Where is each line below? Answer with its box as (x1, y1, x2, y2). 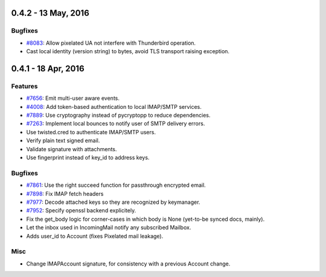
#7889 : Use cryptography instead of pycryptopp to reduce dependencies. (26, 112, 211, 119)
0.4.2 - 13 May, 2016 (11, 8, 90, 18)
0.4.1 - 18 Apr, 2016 (11, 64, 85, 74)
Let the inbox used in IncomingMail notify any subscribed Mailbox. (26, 224, 191, 231)
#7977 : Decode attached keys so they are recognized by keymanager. (26, 198, 200, 206)
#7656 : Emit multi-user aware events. (26, 94, 120, 102)
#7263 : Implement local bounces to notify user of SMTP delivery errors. (26, 120, 205, 127)
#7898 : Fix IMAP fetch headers (26, 190, 104, 197)
